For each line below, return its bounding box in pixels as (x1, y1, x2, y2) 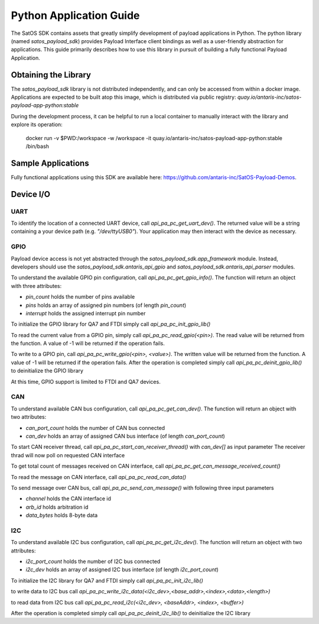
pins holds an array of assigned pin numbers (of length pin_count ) (25, 302, 187, 309)
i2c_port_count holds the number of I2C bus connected (25, 558, 161, 565)
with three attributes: (11, 282, 62, 289)
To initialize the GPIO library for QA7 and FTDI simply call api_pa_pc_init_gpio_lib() (11, 321, 211, 328)
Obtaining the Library (11, 70, 92, 80)
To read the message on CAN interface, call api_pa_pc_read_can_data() (11, 473, 187, 480)
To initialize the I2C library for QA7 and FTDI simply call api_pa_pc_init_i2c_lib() (11, 577, 204, 584)
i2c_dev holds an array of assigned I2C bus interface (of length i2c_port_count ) (25, 566, 219, 573)
